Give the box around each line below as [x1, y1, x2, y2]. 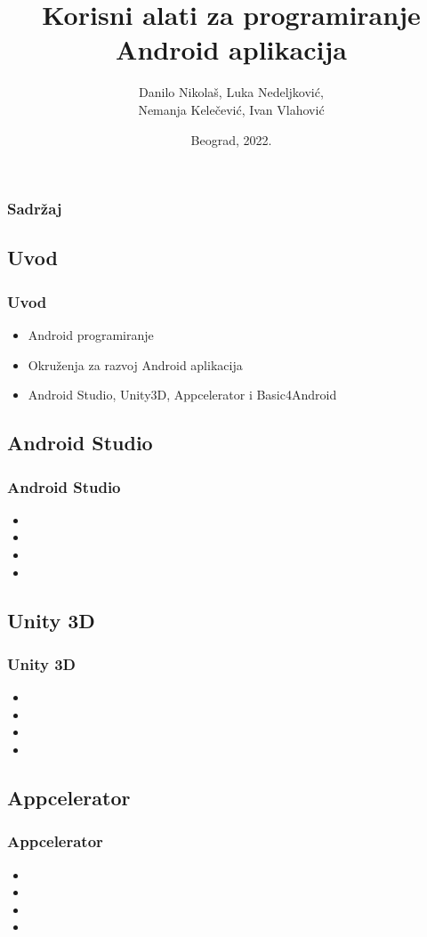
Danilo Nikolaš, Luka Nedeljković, [139, 83, 324, 101]
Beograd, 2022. [190, 130, 272, 149]
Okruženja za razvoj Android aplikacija [28, 355, 243, 374]
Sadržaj [7, 198, 62, 220]
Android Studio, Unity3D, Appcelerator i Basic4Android [28, 385, 337, 404]
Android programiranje [28, 326, 154, 344]
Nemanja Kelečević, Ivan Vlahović [138, 100, 325, 118]
